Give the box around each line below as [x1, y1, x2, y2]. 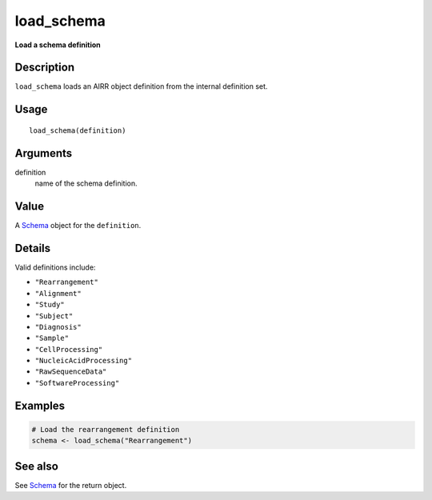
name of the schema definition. [34, 178, 138, 188]
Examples [14, 398, 66, 412]
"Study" [34, 300, 66, 310]
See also [14, 459, 59, 473]
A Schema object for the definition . [14, 221, 142, 230]
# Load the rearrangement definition [31, 425, 180, 434]
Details [14, 241, 51, 255]
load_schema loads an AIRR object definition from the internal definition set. [14, 82, 268, 91]
